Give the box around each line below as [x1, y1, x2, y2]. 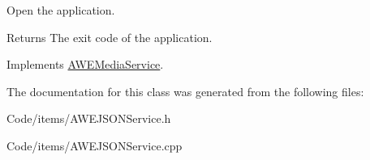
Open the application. [6, 2, 115, 18]
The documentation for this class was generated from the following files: [6, 82, 364, 99]
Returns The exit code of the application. [6, 28, 213, 45]
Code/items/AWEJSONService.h [6, 110, 171, 127]
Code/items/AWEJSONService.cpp [6, 137, 183, 154]
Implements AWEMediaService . [6, 56, 164, 73]
